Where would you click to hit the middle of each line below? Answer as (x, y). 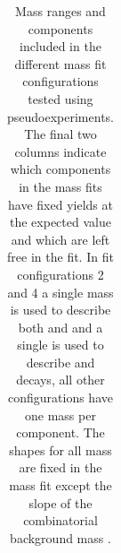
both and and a (60, 327)
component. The (60, 432)
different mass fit (60, 63)
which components (60, 169)
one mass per (60, 415)
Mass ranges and (60, 11)
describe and (60, 362)
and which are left (60, 239)
